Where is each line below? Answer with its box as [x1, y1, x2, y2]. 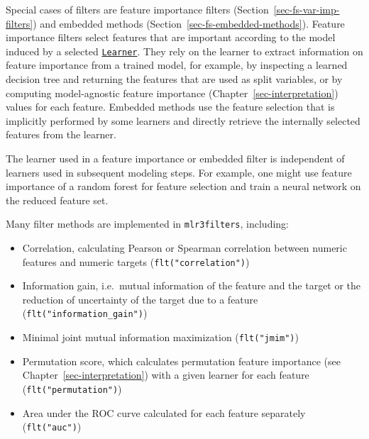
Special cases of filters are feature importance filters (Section [6, 2, 269, 16]
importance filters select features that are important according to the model [6, 30, 336, 45]
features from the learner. [6, 127, 116, 142]
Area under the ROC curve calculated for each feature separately [22, 405, 306, 420]
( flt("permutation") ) [22, 381, 122, 396]
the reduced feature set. [6, 192, 109, 207]
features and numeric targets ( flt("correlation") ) [22, 254, 250, 269]
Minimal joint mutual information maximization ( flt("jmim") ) [22, 330, 299, 345]
